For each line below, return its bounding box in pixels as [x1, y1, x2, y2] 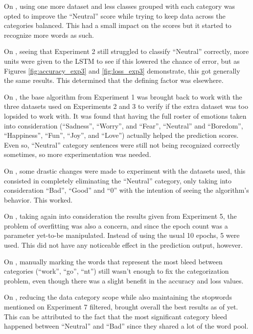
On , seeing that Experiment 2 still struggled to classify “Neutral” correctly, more [4, 46, 249, 56]
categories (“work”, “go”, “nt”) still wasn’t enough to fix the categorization [4, 266, 229, 276]
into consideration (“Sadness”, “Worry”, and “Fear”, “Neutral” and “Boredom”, [4, 120, 243, 130]
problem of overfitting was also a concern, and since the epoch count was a [4, 220, 228, 231]
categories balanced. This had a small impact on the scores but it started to [4, 20, 231, 30]
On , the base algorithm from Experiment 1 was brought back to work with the [4, 91, 242, 102]
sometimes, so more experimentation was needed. [4, 149, 151, 159]
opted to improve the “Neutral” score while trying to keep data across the [4, 10, 226, 21]
